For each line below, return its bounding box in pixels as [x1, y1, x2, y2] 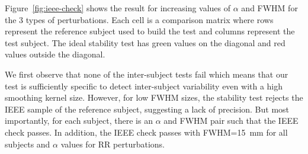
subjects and [5, 137, 50, 150]
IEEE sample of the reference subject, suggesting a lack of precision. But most [5, 102, 290, 115]
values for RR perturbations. [60, 137, 165, 150]
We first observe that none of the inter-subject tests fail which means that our [5, 68, 288, 80]
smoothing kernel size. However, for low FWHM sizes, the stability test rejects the [5, 91, 303, 104]
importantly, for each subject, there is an [5, 114, 153, 127]
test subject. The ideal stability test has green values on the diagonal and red [5, 36, 285, 49]
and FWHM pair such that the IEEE [163, 114, 299, 127]
